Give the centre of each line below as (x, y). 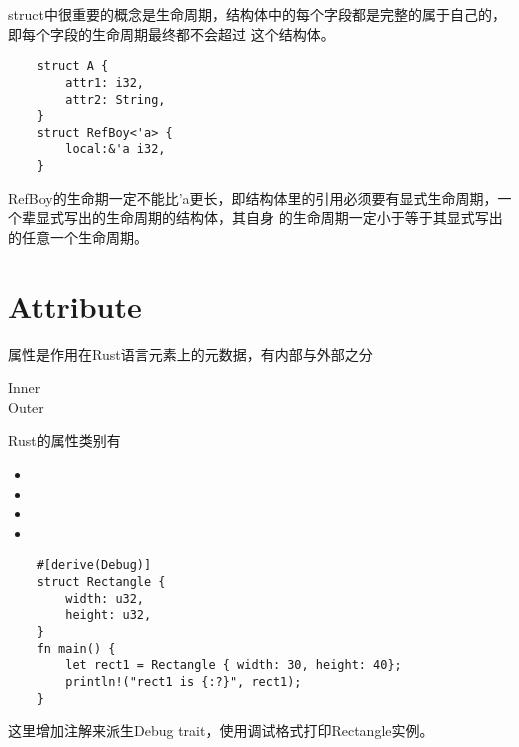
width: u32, (105, 598)
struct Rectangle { (101, 582)
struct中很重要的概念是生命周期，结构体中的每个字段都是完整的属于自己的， (257, 14)
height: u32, (108, 615)
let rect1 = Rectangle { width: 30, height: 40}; (233, 665)
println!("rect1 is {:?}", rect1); (183, 682)
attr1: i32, (105, 82)
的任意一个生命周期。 (78, 236)
